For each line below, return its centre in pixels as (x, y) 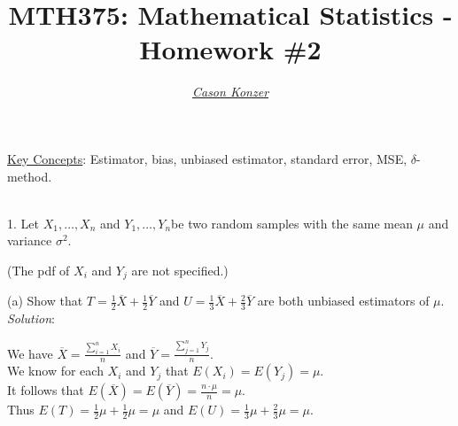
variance (30, 240)
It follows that (46, 390)
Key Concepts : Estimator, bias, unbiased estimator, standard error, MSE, (207, 158)
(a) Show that (45, 301)
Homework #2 (230, 49)
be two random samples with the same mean (292, 223)
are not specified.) (180, 270)
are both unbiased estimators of (343, 301)
